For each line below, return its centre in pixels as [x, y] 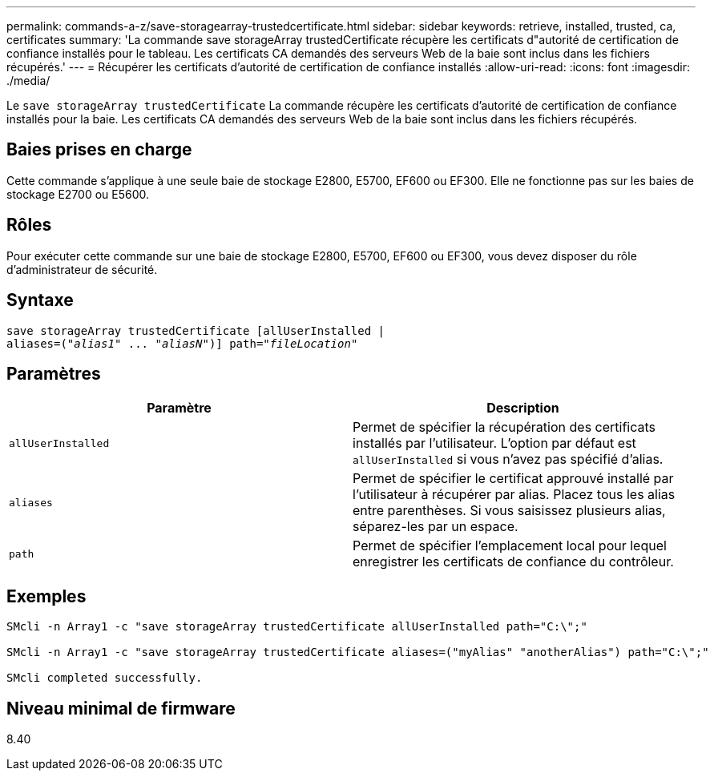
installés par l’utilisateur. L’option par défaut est [494, 443]
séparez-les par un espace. [436, 527]
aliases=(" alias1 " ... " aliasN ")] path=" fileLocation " [182, 343]
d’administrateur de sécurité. [82, 269]
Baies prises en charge [99, 150]
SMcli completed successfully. [105, 678]
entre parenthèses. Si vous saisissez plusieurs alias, [509, 511]
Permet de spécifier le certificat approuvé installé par [513, 479]
